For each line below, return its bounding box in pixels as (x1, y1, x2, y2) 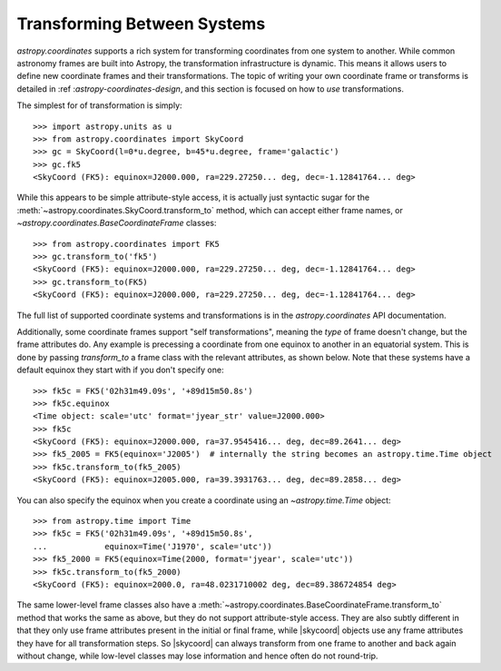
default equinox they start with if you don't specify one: (16, 364, 224, 376)
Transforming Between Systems (16, 14, 266, 34)
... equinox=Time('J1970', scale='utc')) (33, 541, 272, 551)
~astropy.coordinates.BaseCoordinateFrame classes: (16, 218, 217, 229)
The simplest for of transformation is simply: (16, 100, 182, 111)
